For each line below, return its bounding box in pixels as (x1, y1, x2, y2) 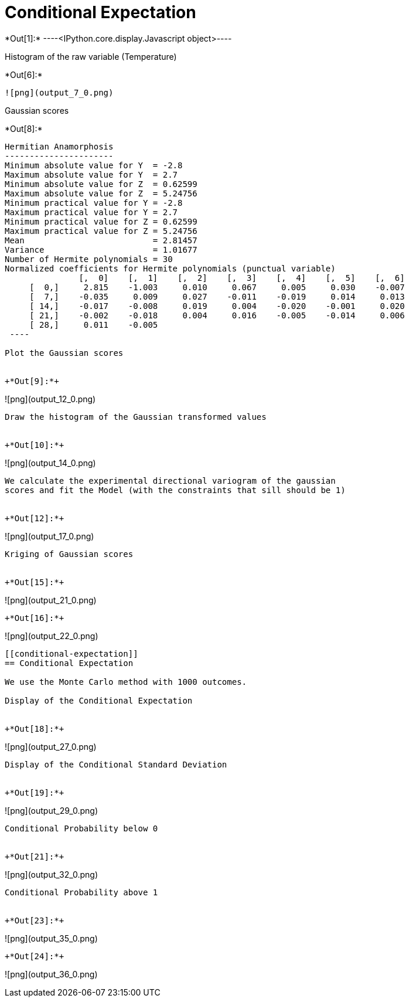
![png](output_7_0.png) (5, 87, 114, 97)
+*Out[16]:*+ (5, 613, 64, 623)
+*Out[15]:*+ (5, 577, 64, 587)
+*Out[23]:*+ (5, 915, 64, 925)
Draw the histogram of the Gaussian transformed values (5, 412, 267, 422)
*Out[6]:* (5, 69, 43, 80)
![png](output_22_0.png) (5, 630, 98, 641)
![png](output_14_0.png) (5, 457, 96, 468)
